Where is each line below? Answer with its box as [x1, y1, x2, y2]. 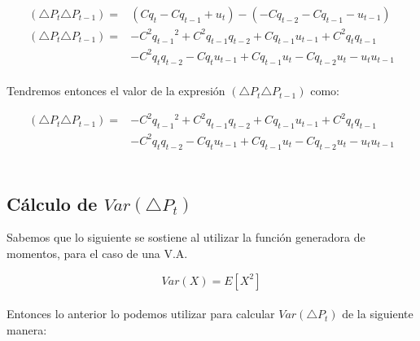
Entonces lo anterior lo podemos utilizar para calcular [7, 305, 275, 322]
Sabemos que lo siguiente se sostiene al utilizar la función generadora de [7, 229, 365, 246]
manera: [7, 321, 47, 338]
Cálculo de [7, 190, 98, 216]
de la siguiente [342, 305, 413, 322]
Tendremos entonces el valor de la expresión [7, 82, 225, 99]
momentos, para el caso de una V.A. [7, 244, 188, 261]
